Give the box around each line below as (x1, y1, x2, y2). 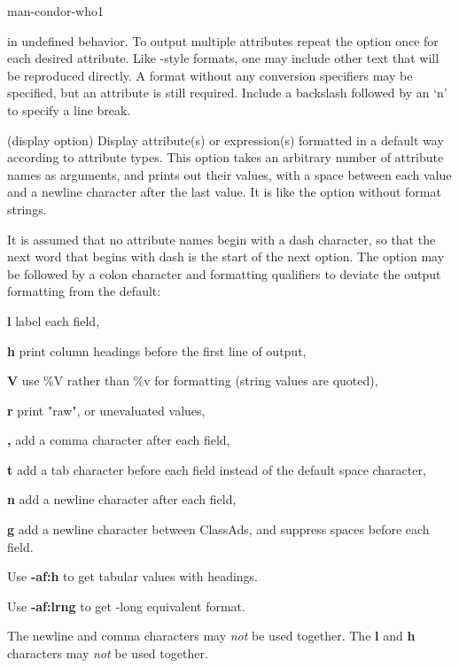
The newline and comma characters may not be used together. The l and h (7, 626, 416, 645)
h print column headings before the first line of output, (7, 341, 307, 360)
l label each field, (7, 311, 100, 330)
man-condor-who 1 (7, 2, 104, 19)
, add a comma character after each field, (7, 431, 230, 449)
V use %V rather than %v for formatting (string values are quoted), (7, 371, 378, 390)
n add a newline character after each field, (7, 490, 237, 509)
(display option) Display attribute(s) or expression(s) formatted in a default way (7, 130, 444, 149)
